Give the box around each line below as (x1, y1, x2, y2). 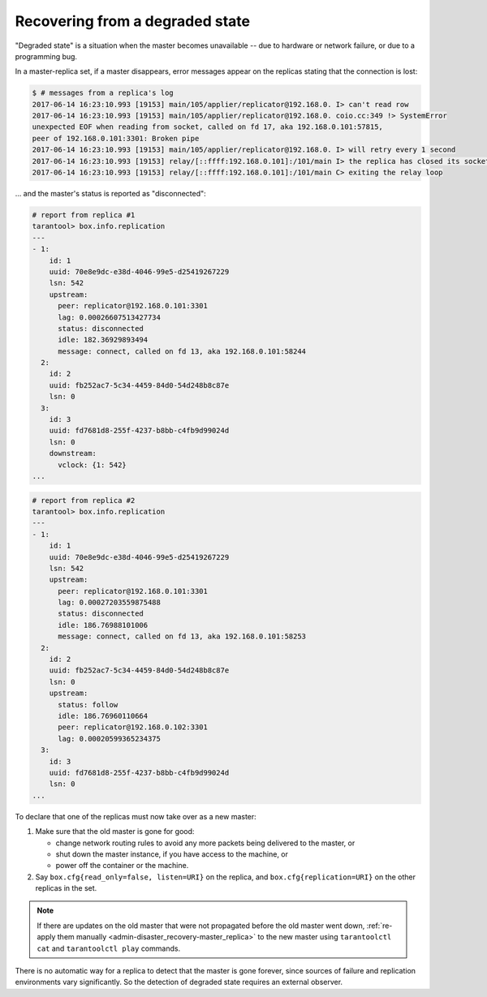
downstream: (49, 449, 97, 458)
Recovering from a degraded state (15, 12, 251, 30)
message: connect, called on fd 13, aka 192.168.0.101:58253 (58, 632, 307, 641)
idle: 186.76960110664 (58, 711, 149, 720)
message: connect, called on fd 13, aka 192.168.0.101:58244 (58, 346, 307, 356)
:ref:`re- (366, 921, 393, 930)
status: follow (58, 700, 119, 709)
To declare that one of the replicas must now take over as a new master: (15, 811, 257, 821)
